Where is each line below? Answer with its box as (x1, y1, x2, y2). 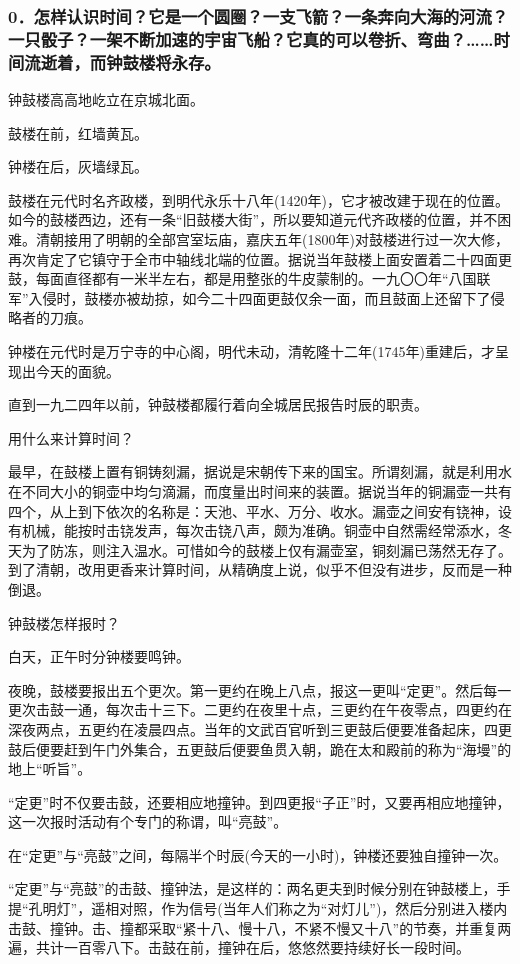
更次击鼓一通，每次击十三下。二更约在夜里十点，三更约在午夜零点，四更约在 (8, 699, 512, 720)
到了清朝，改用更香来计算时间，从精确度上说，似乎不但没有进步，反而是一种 (8, 559, 512, 580)
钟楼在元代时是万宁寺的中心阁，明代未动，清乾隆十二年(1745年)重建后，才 (8, 341, 495, 361)
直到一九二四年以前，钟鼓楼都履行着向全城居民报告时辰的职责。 (8, 394, 428, 415)
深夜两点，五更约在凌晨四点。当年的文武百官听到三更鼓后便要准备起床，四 (8, 718, 498, 739)
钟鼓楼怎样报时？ (8, 612, 120, 633)
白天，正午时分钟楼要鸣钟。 (8, 646, 190, 667)
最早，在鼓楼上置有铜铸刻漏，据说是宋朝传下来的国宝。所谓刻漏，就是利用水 (8, 461, 512, 482)
